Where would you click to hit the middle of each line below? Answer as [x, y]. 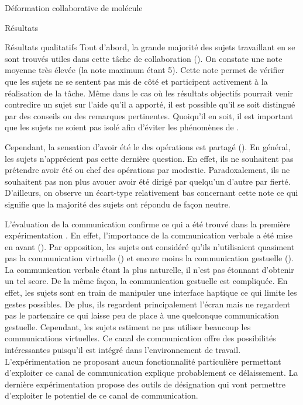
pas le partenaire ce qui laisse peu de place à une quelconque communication [142, 315]
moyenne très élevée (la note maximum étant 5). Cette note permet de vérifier [145, 70]
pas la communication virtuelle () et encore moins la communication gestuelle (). [149, 258]
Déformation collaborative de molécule [74, 8]
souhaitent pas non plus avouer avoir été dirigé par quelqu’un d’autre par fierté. [148, 181]
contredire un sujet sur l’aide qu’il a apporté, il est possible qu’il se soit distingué [150, 104]
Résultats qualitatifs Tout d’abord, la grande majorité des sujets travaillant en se [150, 47]
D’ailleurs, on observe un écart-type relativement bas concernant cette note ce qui [151, 193]
